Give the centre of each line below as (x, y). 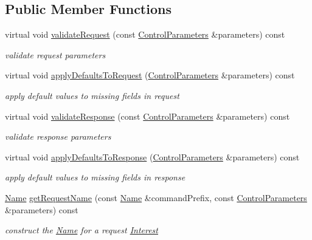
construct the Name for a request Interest (81, 230)
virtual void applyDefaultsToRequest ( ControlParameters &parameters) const (150, 75)
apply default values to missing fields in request (92, 95)
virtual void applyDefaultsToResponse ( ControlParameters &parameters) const (152, 156)
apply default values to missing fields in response (95, 177)
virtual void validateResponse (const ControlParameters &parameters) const (147, 116)
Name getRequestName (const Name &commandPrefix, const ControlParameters (156, 197)
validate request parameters (55, 54)
